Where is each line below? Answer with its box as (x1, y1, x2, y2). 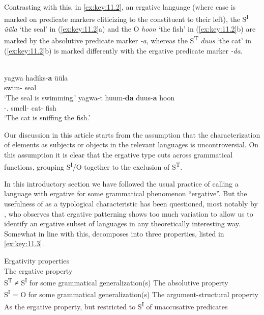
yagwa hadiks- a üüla (4, 72, 68, 83)
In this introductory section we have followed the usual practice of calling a (4, 178, 239, 189)
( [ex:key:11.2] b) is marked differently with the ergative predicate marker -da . (4, 45, 243, 56)
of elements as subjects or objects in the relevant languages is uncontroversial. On (4, 139, 259, 150)
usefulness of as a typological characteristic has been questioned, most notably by (4, 198, 258, 209)
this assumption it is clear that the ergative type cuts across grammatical (4, 149, 233, 160)
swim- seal (4, 82, 37, 93)
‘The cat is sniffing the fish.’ (4, 112, 91, 123)
